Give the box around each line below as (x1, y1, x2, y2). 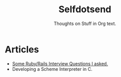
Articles (5, 43, 39, 55)
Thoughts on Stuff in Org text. (53, 20, 116, 27)
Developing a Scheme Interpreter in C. (12, 66, 93, 72)
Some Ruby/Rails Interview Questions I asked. (12, 60, 108, 67)
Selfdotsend (58, 4, 111, 15)
